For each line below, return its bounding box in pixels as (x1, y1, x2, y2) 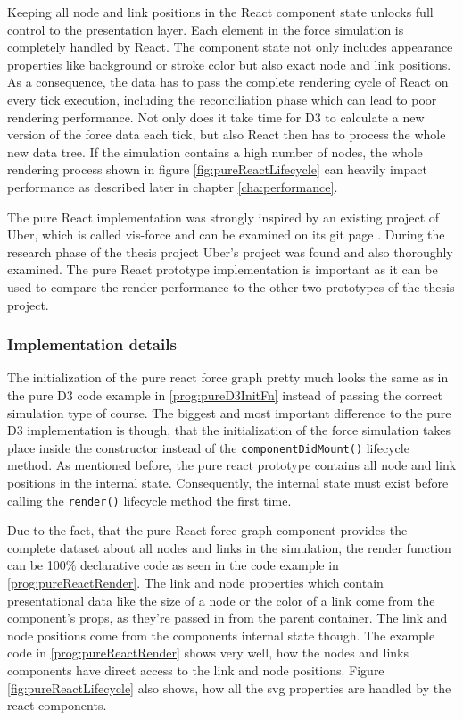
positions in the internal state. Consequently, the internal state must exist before (7, 473, 449, 491)
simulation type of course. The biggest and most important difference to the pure (7, 403, 451, 422)
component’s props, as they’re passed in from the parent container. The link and (7, 608, 448, 627)
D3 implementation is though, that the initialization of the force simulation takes (7, 421, 451, 440)
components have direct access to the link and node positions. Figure (7, 660, 384, 679)
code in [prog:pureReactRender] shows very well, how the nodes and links (7, 643, 409, 662)
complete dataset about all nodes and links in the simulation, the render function (7, 538, 451, 557)
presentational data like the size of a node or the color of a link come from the (7, 590, 435, 609)
